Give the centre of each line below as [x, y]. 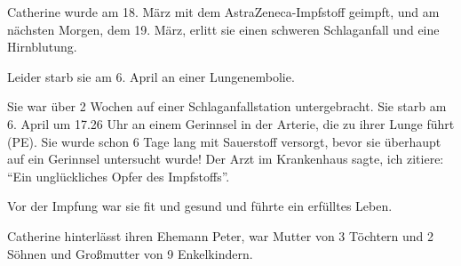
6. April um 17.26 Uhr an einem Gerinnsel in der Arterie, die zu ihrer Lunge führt [231, 123]
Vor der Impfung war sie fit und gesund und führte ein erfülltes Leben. [200, 206]
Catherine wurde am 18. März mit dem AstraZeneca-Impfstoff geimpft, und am [223, 12]
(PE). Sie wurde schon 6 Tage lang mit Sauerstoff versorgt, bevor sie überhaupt [224, 141]
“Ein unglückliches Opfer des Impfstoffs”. [119, 176]
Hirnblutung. [42, 47]
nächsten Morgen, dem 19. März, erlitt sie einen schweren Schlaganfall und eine [223, 29]
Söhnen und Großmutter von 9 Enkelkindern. [130, 253]
